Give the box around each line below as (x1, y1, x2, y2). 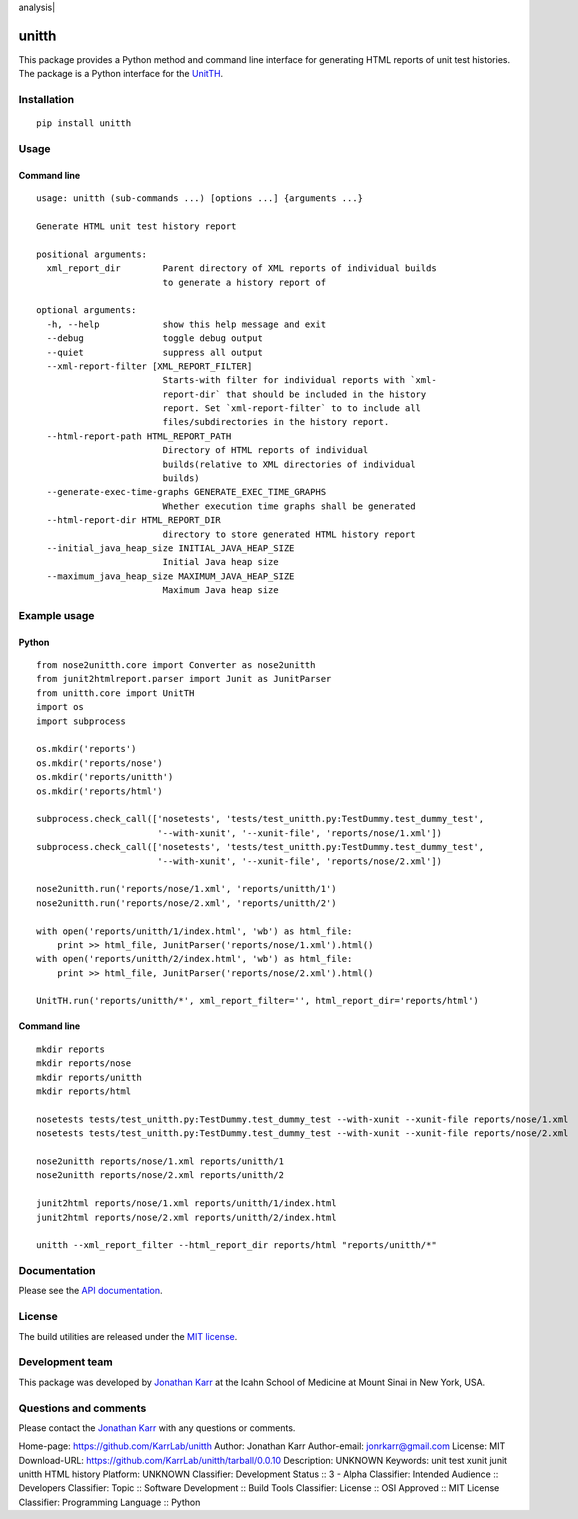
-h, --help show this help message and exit (46, 318, 327, 330)
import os (36, 701, 84, 713)
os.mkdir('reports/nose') (36, 757, 164, 769)
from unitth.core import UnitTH (36, 687, 195, 699)
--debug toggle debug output (46, 333, 264, 344)
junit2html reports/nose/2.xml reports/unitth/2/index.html (36, 1211, 337, 1223)
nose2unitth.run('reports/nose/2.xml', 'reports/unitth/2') (36, 897, 337, 909)
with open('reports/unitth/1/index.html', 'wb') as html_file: (36, 925, 353, 937)
